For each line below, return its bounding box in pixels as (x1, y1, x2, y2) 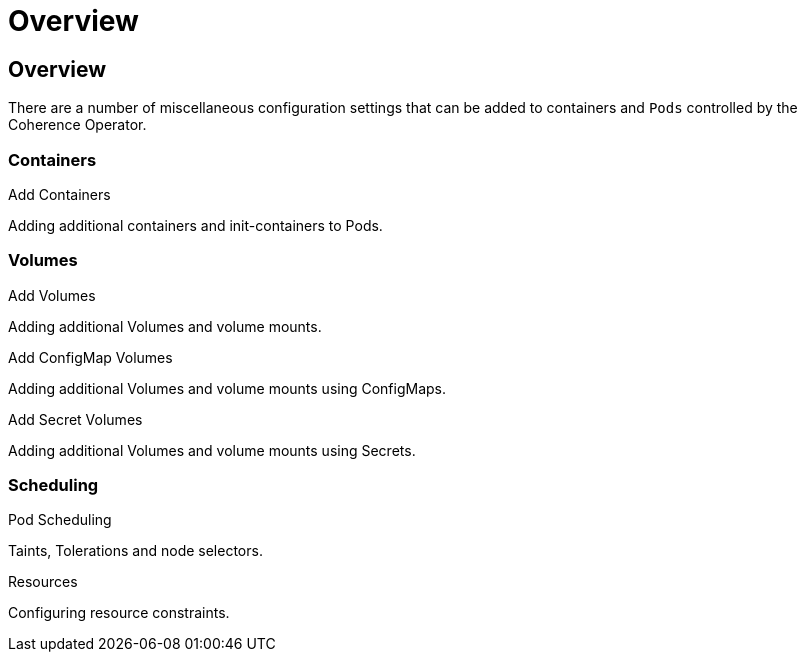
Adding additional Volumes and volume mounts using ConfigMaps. (8, 379, 447, 397)
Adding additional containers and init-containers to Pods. (8, 216, 383, 234)
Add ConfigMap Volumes (8, 348, 173, 366)
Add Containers (8, 185, 111, 203)
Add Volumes (8, 286, 96, 304)
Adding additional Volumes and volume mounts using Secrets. (8, 441, 416, 459)
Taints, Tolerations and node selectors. (8, 542, 263, 560)
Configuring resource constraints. (8, 604, 230, 622)
